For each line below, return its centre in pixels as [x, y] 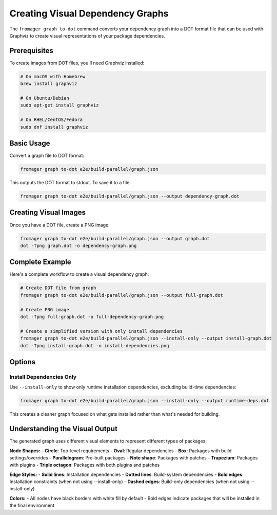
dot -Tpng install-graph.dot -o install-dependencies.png [95, 345]
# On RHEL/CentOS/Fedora [52, 120]
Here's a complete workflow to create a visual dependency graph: [79, 274]
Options [23, 362]
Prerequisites [31, 51]
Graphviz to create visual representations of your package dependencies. [87, 35]
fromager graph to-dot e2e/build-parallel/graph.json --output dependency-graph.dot [130, 196]
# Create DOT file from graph [58, 288]
